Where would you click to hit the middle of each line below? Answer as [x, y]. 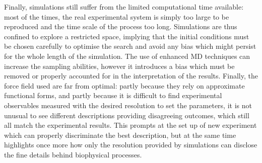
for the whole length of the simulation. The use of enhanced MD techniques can [127, 56]
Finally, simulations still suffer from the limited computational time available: [124, 7]
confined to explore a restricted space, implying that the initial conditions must [127, 36]
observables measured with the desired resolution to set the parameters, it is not [128, 105]
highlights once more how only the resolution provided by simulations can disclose [131, 145]
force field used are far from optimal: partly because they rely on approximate [124, 85]
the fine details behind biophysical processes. [73, 154]
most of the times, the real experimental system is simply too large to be [117, 16]
